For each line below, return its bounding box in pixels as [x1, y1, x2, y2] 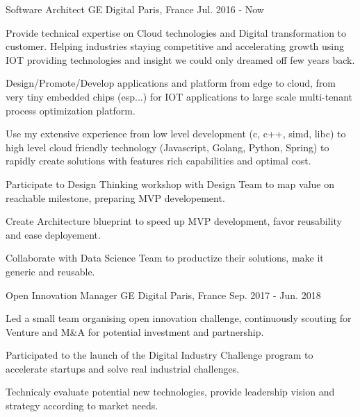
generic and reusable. [6, 264, 95, 278]
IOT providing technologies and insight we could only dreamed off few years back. [6, 52, 355, 67]
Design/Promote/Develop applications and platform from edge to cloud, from [6, 76, 336, 90]
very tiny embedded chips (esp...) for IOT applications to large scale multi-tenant [6, 89, 352, 103]
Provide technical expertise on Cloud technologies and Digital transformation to [6, 25, 347, 40]
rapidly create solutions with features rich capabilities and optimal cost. [6, 153, 311, 168]
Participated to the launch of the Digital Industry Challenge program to [6, 348, 313, 362]
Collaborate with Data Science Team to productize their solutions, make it [6, 250, 324, 265]
